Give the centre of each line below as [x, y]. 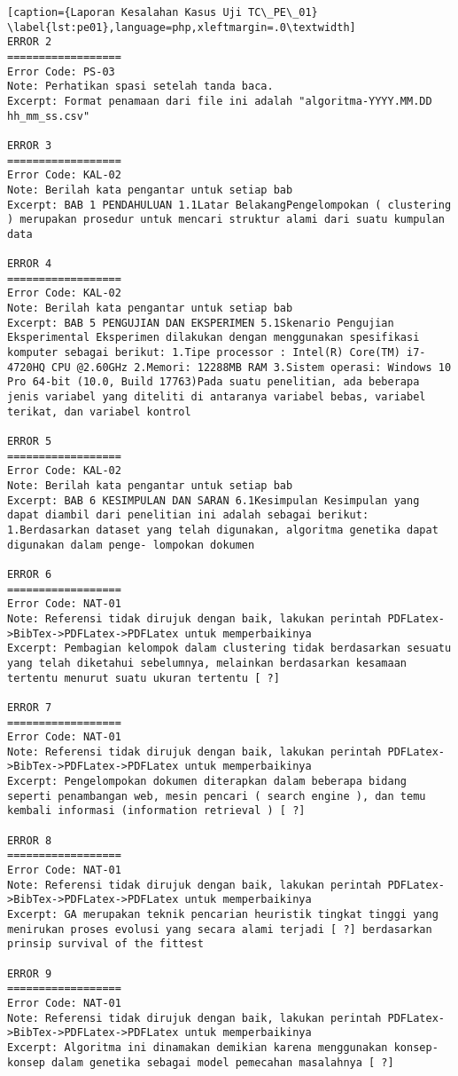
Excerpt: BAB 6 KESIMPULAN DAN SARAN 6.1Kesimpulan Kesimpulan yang [213, 500]
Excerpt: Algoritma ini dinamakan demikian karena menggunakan [198, 1047]
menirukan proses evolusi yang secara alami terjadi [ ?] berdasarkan [220, 929]
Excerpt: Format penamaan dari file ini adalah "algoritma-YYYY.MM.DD [220, 101]
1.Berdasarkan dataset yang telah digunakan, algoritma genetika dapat [223, 530]
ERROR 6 [30, 574]
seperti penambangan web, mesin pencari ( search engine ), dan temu [217, 796]
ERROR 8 [30, 840]
